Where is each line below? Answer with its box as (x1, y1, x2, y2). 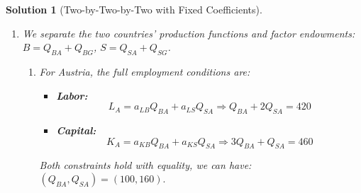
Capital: (56, 122, 96, 137)
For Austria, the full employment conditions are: (39, 64, 250, 78)
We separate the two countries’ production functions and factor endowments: (22, 25, 355, 40)
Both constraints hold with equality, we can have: (39, 158, 252, 172)
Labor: (56, 88, 88, 103)
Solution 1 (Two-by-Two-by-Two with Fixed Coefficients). (6, 2, 262, 16)
